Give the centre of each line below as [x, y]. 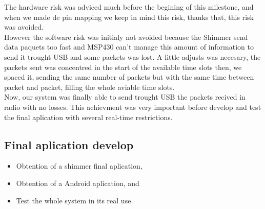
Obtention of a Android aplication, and [78, 183]
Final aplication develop [69, 144]
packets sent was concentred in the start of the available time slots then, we [123, 67]
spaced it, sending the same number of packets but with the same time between [129, 77]
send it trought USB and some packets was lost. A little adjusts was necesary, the [132, 56]
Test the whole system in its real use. [75, 200]
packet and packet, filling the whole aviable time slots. [89, 87]
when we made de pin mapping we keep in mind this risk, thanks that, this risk [129, 17]
